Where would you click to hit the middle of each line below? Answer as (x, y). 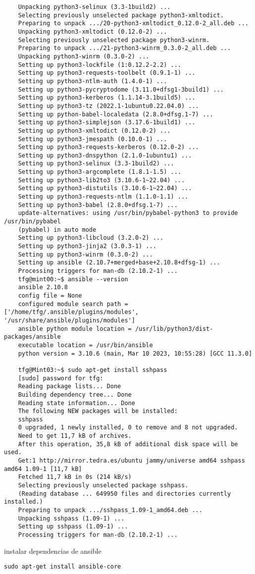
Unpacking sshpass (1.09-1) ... (71, 518)
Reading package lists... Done (70, 387)
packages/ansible (32, 337)
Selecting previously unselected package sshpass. (103, 486)
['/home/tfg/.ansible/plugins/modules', (72, 312)
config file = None (50, 295)
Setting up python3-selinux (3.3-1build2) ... (96, 164)
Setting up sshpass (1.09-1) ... (73, 527)
